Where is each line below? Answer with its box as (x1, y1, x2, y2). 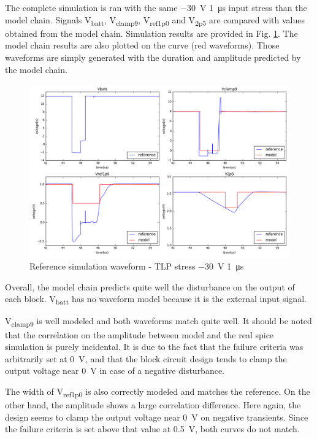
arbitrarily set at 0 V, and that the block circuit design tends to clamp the (5, 352, 287, 365)
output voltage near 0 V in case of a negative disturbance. (5, 364, 225, 377)
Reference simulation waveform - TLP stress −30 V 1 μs (29, 260, 244, 273)
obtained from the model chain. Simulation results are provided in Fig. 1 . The (5, 26, 298, 39)
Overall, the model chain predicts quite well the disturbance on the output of (5, 280, 295, 293)
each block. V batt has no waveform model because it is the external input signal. (5, 292, 307, 307)
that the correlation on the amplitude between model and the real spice (5, 328, 274, 341)
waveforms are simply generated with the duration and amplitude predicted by (5, 50, 301, 63)
